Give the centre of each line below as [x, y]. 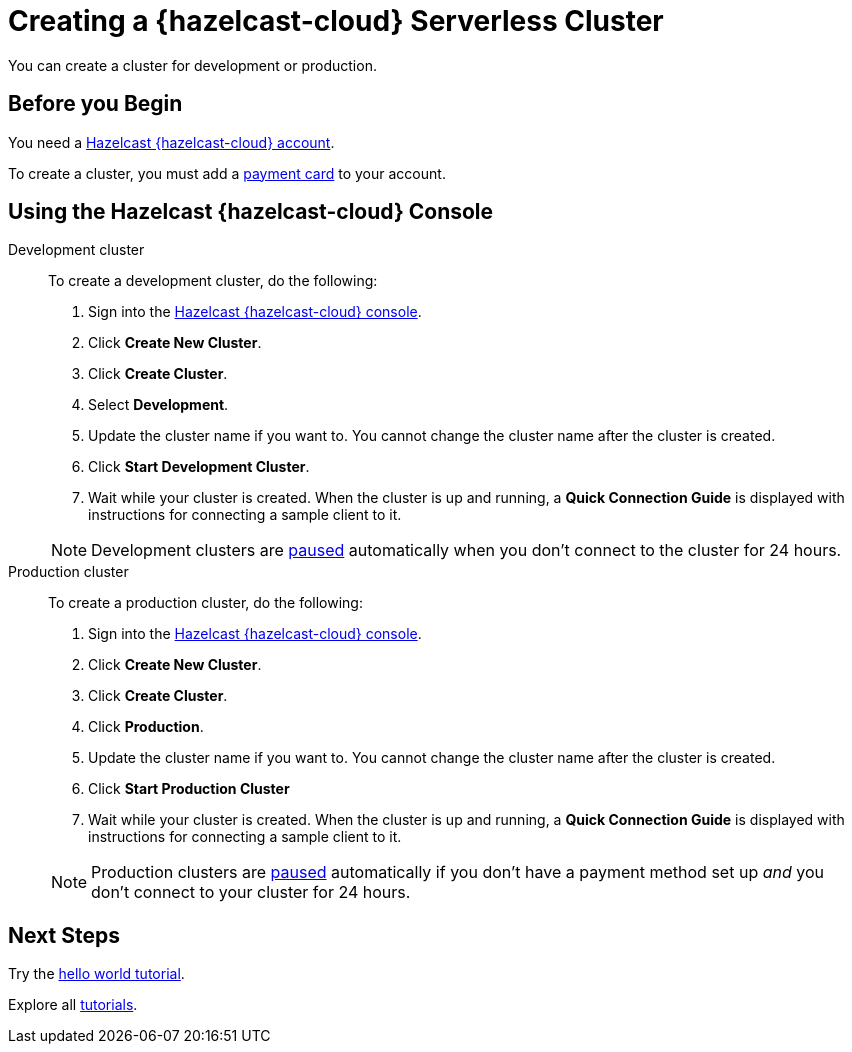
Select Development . [158, 405]
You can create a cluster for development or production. [192, 65]
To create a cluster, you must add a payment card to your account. [227, 173]
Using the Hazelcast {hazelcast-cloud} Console [251, 212]
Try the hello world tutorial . [96, 974]
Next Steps [64, 935]
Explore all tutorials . [73, 1005]
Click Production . [146, 727]
